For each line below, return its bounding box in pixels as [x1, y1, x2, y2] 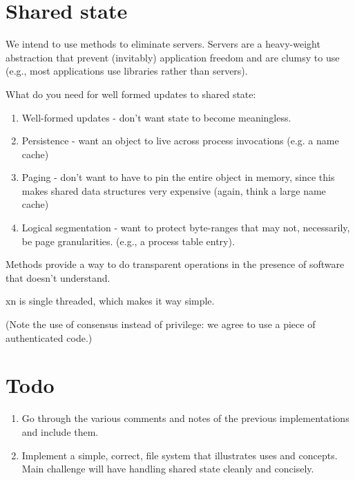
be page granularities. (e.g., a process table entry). [21, 233, 235, 248]
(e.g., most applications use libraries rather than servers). [6, 64, 248, 78]
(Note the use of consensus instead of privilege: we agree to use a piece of [6, 317, 316, 332]
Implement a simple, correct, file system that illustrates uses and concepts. [21, 448, 338, 462]
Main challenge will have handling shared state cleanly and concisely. [21, 461, 314, 476]
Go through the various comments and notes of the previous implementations [21, 411, 349, 425]
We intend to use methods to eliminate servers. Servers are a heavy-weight [6, 37, 320, 51]
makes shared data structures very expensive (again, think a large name [21, 183, 326, 198]
